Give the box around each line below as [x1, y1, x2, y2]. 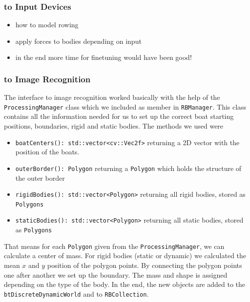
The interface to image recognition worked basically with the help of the [4, 92, 220, 102]
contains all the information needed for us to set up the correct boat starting [4, 111, 234, 121]
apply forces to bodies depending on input [15, 36, 142, 46]
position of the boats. [15, 147, 80, 157]
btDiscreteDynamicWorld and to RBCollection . [4, 288, 149, 299]
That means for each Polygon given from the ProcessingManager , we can [4, 241, 225, 251]
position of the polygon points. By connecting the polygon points [47, 260, 242, 270]
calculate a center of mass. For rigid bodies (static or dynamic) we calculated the [4, 250, 247, 261]
